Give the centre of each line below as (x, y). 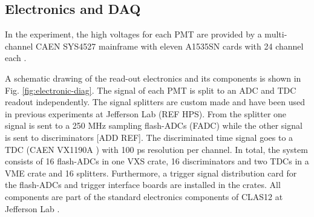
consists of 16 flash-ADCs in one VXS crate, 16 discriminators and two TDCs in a (157, 161)
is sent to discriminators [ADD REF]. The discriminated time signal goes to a (149, 137)
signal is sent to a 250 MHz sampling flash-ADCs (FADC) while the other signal (154, 125)
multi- (276, 34)
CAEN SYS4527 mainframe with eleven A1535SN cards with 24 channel (169, 46)
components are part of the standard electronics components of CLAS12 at (144, 196)
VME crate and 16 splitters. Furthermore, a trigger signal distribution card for (151, 173)
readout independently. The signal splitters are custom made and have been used (155, 102)
